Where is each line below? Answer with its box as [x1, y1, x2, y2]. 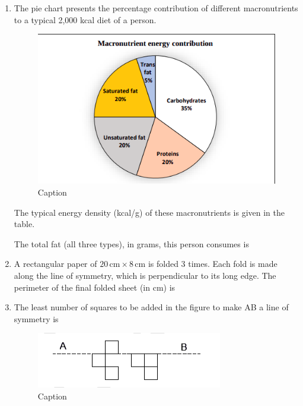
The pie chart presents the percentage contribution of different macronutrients [14, 2, 298, 14]
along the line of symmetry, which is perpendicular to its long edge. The [14, 269, 276, 281]
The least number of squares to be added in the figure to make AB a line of [14, 301, 289, 313]
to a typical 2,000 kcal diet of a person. [14, 13, 157, 26]
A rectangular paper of [14, 257, 97, 270]
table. [14, 218, 35, 230]
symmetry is [14, 312, 59, 325]
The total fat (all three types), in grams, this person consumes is [14, 237, 249, 250]
